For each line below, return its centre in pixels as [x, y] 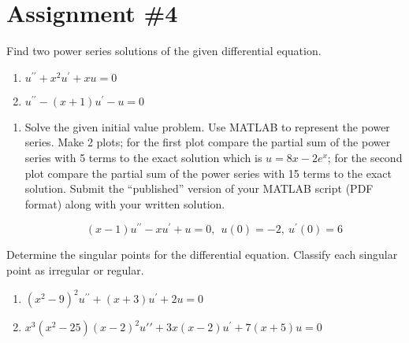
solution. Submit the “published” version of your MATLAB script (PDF [199, 188]
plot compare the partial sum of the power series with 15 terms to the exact [208, 173]
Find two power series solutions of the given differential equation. [164, 51]
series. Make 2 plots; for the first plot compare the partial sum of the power [208, 142]
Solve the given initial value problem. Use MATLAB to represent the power [207, 126]
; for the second [365, 157]
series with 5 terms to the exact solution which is [143, 157]
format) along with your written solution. [125, 203]
